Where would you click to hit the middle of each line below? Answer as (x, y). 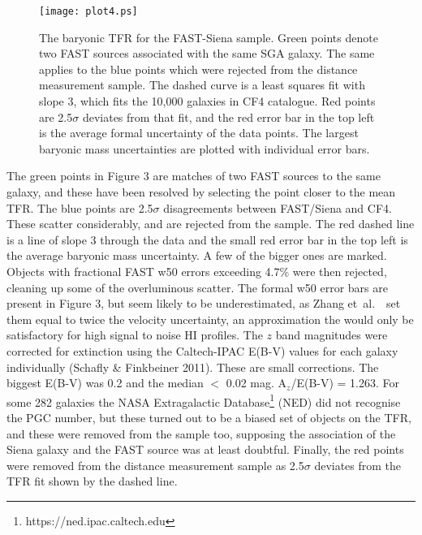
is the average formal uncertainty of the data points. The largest (199, 133)
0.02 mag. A (256, 383)
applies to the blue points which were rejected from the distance (198, 69)
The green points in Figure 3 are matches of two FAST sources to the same (194, 176)
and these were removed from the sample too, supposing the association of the (201, 433)
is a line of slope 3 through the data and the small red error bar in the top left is (207, 239)
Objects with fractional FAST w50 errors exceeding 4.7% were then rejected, (197, 271)
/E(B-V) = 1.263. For (345, 383)
